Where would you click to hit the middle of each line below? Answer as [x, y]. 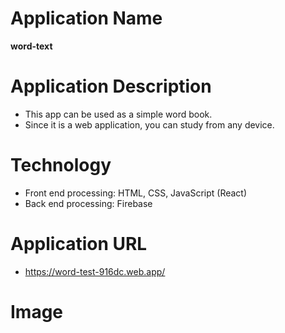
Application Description [111, 86]
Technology [61, 165]
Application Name [86, 18]
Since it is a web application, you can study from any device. [149, 124]
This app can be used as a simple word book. [118, 114]
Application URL [79, 244]
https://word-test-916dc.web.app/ [95, 271]
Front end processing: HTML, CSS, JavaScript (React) [136, 193]
